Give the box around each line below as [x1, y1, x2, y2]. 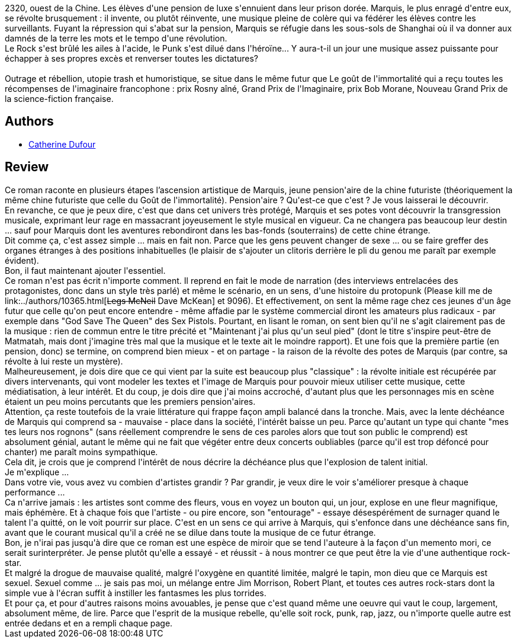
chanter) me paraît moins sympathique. [5, 446, 158, 457]
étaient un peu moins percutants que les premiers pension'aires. [5, 396, 256, 407]
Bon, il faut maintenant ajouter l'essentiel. [5, 265, 166, 276]
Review [5, 159, 49, 175]
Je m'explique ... [5, 466, 69, 477]
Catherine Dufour [28, 139, 96, 149]
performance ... [5, 487, 65, 497]
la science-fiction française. [5, 94, 114, 104]
